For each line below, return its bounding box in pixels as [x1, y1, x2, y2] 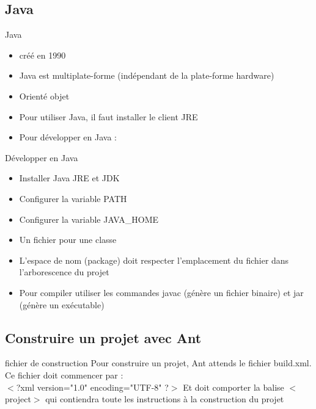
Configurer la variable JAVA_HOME [19, 212, 159, 225]
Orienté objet [19, 89, 70, 102]
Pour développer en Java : [19, 131, 117, 143]
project [5, 393, 31, 405]
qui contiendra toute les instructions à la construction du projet [45, 393, 284, 405]
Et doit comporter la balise [183, 380, 284, 393]
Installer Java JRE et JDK [19, 172, 120, 184]
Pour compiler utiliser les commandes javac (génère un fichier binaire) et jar [19, 286, 304, 299]
